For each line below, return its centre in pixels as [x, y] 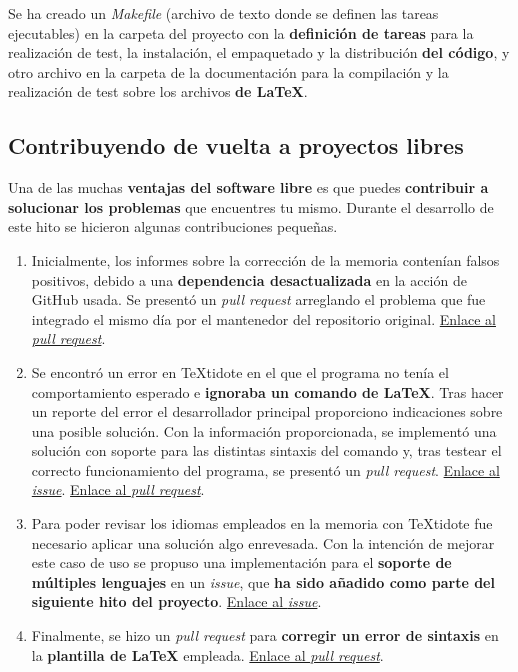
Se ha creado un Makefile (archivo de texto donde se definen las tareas [223, 13]
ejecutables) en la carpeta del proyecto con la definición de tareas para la [241, 32]
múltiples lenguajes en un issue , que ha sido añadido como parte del [263, 581]
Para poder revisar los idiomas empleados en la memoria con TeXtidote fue [262, 523]
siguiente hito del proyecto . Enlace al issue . [176, 601]
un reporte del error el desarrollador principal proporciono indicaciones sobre [267, 411]
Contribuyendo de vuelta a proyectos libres [236, 145]
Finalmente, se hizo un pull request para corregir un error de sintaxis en [265, 635]
